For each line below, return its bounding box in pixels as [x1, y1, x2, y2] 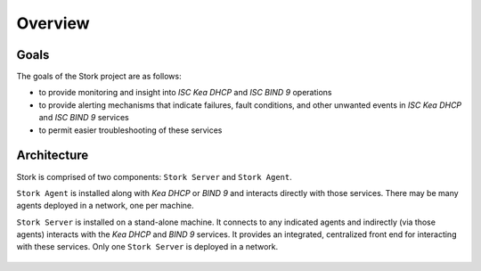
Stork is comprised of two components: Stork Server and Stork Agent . [16, 171, 293, 182]
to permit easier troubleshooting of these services [38, 125, 223, 135]
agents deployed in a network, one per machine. [16, 201, 195, 211]
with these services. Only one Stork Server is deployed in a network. [16, 242, 279, 252]
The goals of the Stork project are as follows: [16, 71, 182, 82]
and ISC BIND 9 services [38, 112, 129, 123]
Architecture [16, 148, 89, 163]
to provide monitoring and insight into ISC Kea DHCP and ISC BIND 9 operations [38, 87, 332, 98]
